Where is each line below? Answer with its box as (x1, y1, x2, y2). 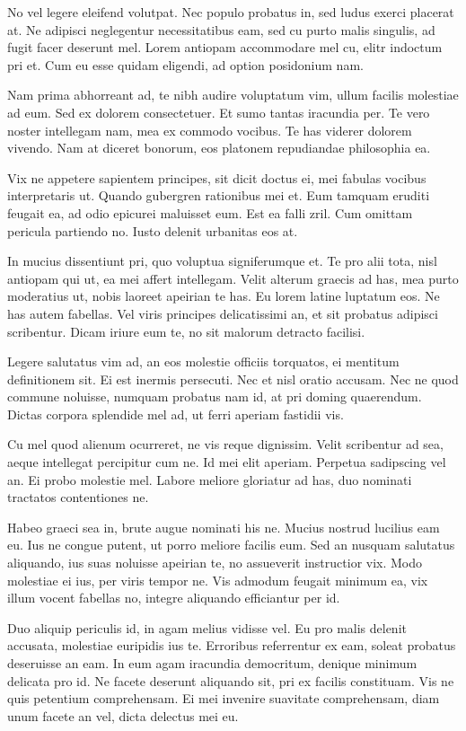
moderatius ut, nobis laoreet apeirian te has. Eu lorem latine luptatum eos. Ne (7, 286, 440, 305)
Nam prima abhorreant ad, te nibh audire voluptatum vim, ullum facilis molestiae (7, 85, 459, 104)
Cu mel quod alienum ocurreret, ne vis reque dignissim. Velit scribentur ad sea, (7, 435, 444, 454)
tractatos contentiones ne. (7, 488, 149, 506)
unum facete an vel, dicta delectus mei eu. (7, 706, 239, 725)
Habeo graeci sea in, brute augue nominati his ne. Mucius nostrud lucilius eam (7, 517, 440, 536)
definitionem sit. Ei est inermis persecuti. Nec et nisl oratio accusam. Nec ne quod (7, 369, 459, 388)
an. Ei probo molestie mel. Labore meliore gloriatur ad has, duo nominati (7, 470, 412, 489)
